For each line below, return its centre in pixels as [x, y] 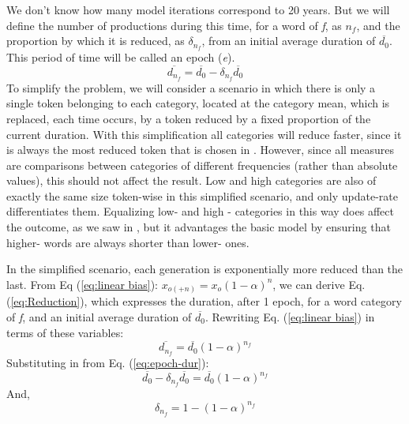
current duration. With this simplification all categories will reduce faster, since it [204, 134]
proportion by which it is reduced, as [96, 41]
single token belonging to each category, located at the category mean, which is [198, 103]
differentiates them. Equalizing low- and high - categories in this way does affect [200, 211]
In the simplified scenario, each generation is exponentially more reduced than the [205, 269]
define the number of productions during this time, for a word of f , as [174, 25]
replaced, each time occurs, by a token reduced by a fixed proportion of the [189, 118]
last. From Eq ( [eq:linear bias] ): [82, 284]
